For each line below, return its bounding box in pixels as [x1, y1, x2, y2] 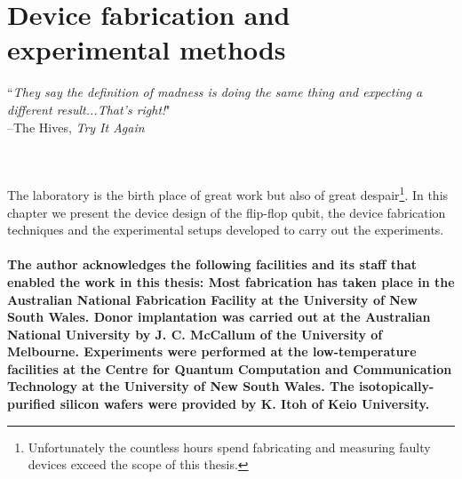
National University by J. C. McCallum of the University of [7, 324, 383, 343]
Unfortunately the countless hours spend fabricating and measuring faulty [28, 437, 431, 456]
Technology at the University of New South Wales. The [7, 377, 354, 395]
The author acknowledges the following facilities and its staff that [7, 255, 418, 274]
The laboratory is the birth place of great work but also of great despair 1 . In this [7, 183, 449, 204]
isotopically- [358, 377, 434, 395]
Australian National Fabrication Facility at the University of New [7, 290, 418, 308]
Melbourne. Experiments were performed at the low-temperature [7, 342, 417, 361]
